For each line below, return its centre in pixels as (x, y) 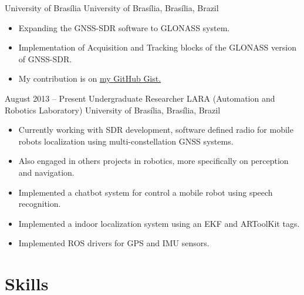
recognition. (40, 204)
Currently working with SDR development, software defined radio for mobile (156, 130)
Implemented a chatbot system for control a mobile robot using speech (146, 192)
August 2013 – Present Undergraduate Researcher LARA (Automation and (140, 98)
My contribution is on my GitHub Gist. (90, 78)
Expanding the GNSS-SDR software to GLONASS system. (124, 27)
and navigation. (46, 172)
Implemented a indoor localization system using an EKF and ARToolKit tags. (159, 223)
